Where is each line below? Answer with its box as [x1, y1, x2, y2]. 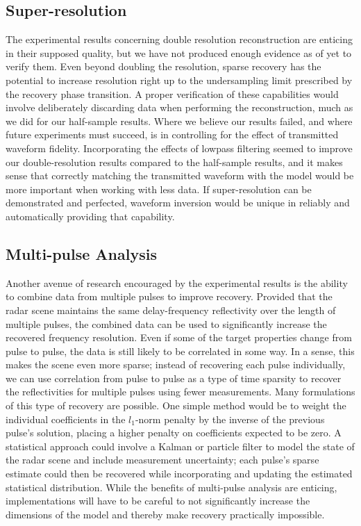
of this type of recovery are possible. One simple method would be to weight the [6, 398, 346, 413]
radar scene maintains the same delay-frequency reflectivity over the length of [6, 302, 336, 317]
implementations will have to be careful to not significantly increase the [6, 493, 310, 508]
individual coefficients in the [6, 411, 126, 426]
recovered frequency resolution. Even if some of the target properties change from [6, 330, 352, 345]
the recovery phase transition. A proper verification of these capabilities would [6, 86, 339, 101]
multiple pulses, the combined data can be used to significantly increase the [6, 316, 327, 331]
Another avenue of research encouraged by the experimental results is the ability [6, 275, 348, 290]
